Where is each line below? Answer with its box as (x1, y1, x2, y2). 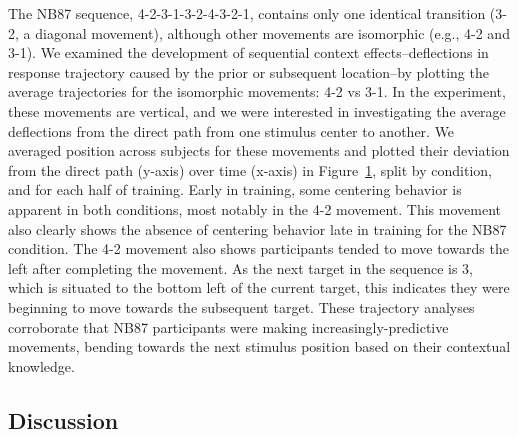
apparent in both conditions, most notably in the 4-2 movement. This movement (8, 198, 501, 219)
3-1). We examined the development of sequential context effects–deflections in (8, 42, 489, 63)
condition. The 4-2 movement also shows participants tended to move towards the (8, 238, 509, 259)
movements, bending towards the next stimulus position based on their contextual (8, 336, 511, 357)
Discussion (8, 404, 119, 435)
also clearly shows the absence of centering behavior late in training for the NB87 (8, 218, 507, 239)
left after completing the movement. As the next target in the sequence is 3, (8, 257, 473, 278)
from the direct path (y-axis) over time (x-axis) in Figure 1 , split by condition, (8, 159, 493, 180)
